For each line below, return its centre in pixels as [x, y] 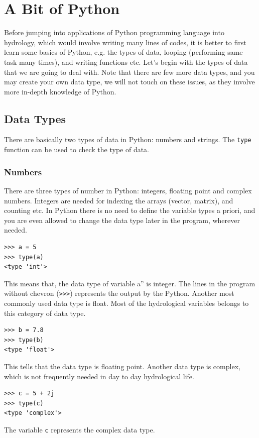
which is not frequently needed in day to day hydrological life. [99, 376]
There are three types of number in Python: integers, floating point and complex [128, 190]
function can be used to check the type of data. [77, 149]
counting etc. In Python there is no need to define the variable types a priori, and [130, 210]
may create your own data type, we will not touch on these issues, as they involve [129, 82]
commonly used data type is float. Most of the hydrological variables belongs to [126, 303]
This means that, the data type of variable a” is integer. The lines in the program [130, 283]
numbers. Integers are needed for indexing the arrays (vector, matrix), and [119, 200]
